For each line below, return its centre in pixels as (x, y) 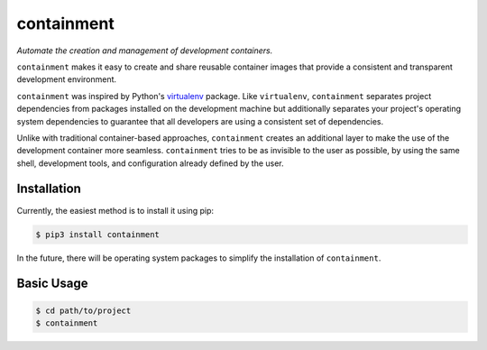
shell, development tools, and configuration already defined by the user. (150, 163)
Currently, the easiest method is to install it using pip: (115, 210)
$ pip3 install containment (97, 234)
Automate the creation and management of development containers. (145, 51)
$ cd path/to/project (83, 310)
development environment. (67, 79)
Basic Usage (52, 284)
